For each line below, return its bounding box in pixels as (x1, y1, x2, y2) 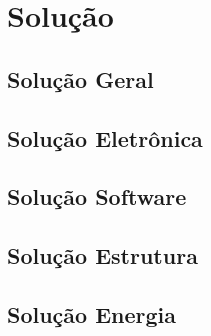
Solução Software (7, 181, 187, 212)
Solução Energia (7, 298, 177, 329)
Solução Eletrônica (7, 122, 203, 153)
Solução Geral (7, 63, 154, 94)
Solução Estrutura (7, 240, 198, 271)
